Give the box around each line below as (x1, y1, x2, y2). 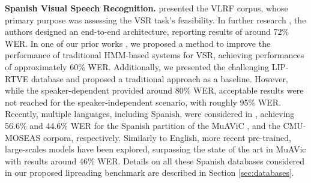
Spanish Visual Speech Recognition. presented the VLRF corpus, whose (5, 2, 288, 14)
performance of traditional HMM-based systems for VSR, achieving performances (5, 49, 304, 61)
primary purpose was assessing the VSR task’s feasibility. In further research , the (5, 13, 306, 26)
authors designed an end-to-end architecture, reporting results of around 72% (5, 25, 289, 38)
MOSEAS (5, 131, 41, 143)
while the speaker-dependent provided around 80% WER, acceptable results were (5, 84, 304, 97)
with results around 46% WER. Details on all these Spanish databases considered (5, 154, 305, 167)
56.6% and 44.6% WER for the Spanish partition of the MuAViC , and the (5, 119, 280, 131)
